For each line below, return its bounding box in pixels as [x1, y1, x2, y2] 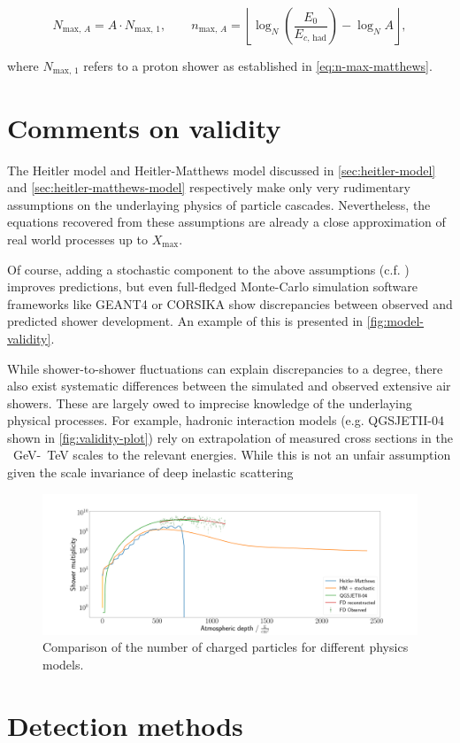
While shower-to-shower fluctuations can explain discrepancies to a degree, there [7, 359, 443, 377]
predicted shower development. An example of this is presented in [7, 312, 364, 330]
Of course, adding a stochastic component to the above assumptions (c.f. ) [7, 259, 410, 278]
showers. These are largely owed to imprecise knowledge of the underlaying [7, 393, 412, 412]
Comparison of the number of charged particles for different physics [42, 638, 409, 656]
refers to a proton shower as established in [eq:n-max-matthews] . [83, 57, 433, 74]
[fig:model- [366, 312, 424, 330]
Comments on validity [7, 109, 281, 145]
